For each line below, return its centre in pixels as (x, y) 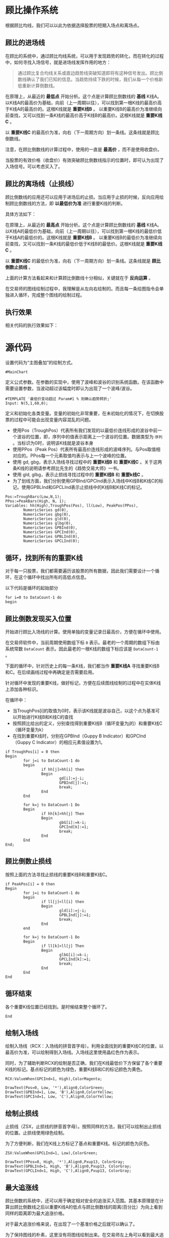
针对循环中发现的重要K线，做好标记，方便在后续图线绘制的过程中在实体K (81, 683)
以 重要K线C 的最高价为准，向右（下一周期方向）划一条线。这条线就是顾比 (82, 132)
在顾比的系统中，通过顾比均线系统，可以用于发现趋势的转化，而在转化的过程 (84, 56)
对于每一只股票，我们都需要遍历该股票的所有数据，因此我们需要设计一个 (80, 571)
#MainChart (17, 372)
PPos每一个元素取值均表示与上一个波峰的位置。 (79, 456)
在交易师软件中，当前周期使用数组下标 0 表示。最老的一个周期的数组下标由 (82, 642)
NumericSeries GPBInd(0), (51, 528)
